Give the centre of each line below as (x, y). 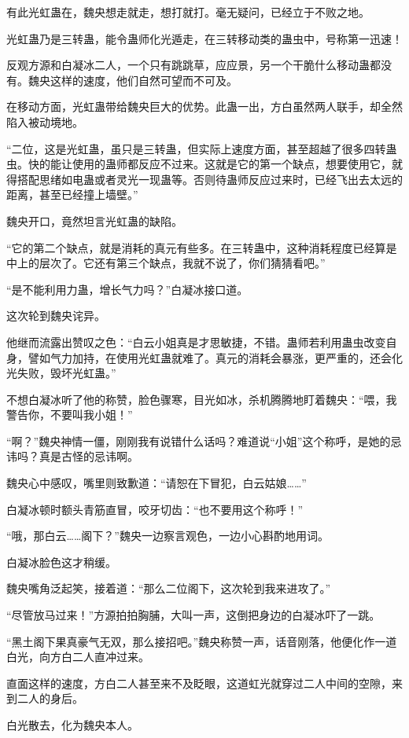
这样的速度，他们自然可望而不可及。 (144, 80)
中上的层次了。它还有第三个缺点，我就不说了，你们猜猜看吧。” (166, 263)
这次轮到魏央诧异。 (56, 316)
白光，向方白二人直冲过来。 (78, 657)
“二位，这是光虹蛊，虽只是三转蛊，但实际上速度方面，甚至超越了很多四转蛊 (202, 148)
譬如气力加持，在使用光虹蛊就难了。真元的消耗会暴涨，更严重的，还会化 (215, 357)
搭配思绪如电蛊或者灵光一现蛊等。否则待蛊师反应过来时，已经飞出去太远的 (210, 179)
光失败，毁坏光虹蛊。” (61, 373)
